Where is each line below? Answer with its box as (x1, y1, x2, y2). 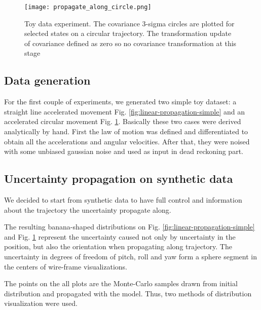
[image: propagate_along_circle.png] (24, 4, 152, 11)
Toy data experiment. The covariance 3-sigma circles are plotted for (24, 18, 235, 28)
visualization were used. (4, 298, 78, 308)
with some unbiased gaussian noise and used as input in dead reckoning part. (4, 146, 243, 157)
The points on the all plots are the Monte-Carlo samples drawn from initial (4, 278, 238, 289)
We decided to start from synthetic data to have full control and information (4, 195, 242, 205)
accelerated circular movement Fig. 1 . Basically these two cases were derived (4, 116, 241, 127)
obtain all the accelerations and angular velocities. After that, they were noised (4, 136, 250, 146)
